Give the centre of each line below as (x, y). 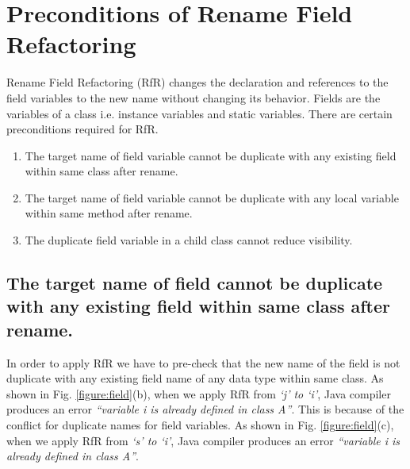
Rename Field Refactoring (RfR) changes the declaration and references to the (197, 82)
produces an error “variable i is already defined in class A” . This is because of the (205, 409)
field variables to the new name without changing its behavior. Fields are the (194, 97)
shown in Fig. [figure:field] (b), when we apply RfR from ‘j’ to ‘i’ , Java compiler (199, 393)
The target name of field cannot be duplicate (195, 283)
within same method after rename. (109, 213)
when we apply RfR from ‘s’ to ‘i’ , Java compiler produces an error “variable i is (203, 440)
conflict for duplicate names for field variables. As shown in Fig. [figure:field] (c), (200, 425)
